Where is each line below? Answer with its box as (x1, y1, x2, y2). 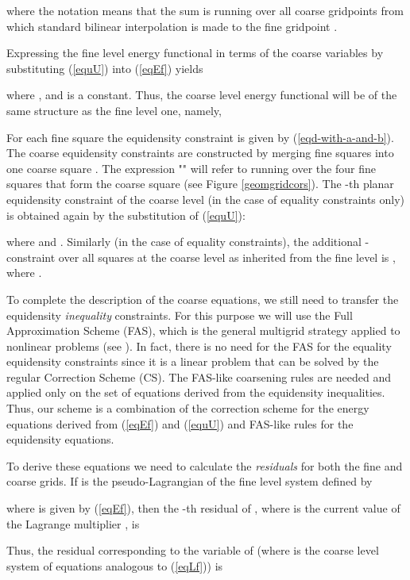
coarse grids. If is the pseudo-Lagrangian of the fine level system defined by (6, 473, 373, 490)
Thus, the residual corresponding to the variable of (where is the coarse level (6, 542, 379, 559)
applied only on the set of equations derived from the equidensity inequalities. (6, 384, 385, 401)
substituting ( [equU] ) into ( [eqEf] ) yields (6, 60, 203, 76)
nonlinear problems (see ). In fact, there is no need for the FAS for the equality (6, 337, 392, 354)
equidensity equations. (6, 431, 114, 447)
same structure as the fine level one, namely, (6, 102, 222, 118)
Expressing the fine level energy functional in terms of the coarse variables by (6, 44, 384, 61)
